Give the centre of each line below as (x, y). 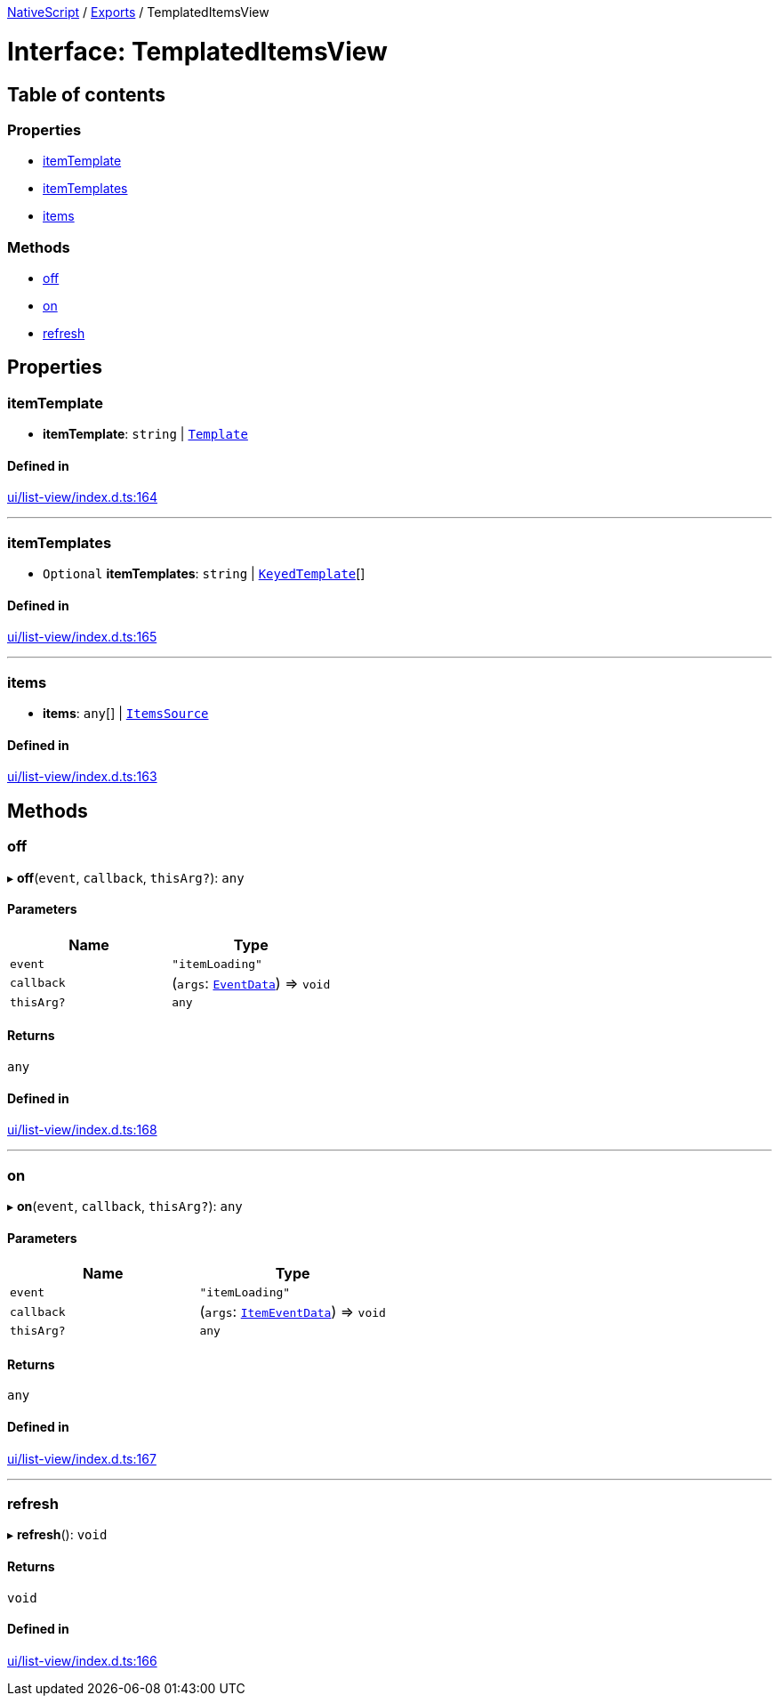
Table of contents (86, 94)
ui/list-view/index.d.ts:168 (82, 1130)
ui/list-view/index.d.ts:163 (82, 777)
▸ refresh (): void (57, 1535)
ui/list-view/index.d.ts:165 (82, 637)
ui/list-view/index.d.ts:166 (82, 1660)
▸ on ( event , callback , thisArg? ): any (125, 1207)
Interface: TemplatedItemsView (197, 51)
